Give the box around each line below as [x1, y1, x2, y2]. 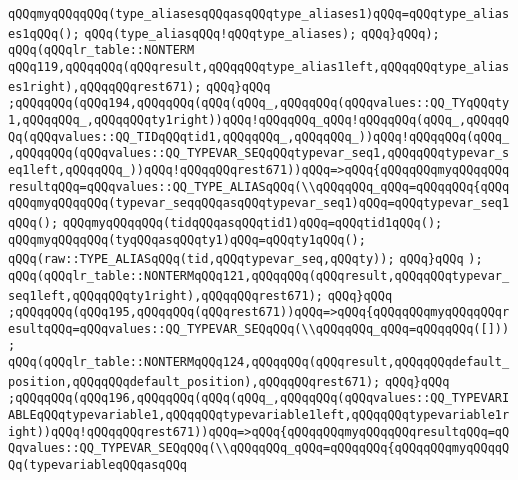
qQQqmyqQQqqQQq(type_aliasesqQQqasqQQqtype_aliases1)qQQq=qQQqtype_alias [8, 7, 510, 21]
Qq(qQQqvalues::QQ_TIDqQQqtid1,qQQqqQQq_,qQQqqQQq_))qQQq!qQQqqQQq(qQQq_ [8, 129, 510, 144]
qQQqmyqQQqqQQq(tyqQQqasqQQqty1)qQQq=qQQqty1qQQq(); [8, 232, 366, 247]
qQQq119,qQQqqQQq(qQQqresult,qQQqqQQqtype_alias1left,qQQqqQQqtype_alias [8, 59, 510, 74]
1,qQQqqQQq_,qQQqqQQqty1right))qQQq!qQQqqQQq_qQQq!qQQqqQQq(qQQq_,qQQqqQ [8, 112, 510, 127]
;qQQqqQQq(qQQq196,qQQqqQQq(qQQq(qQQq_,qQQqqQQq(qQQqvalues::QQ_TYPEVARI [8, 391, 510, 406]
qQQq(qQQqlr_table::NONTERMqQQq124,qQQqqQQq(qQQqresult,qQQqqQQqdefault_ [8, 355, 510, 370]
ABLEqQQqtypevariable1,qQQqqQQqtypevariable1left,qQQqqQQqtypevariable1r [8, 408, 510, 423]
